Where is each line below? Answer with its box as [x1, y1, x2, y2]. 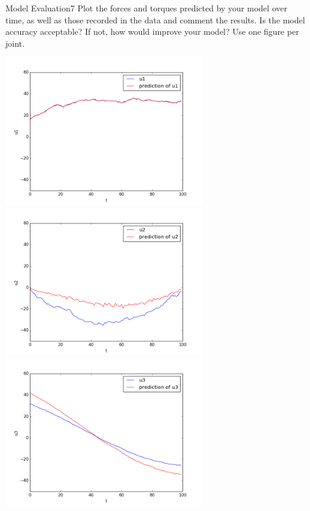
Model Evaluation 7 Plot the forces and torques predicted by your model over [5, 2, 287, 14]
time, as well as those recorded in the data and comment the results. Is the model [5, 13, 305, 26]
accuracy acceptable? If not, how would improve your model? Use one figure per [5, 25, 299, 38]
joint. [5, 37, 25, 49]
